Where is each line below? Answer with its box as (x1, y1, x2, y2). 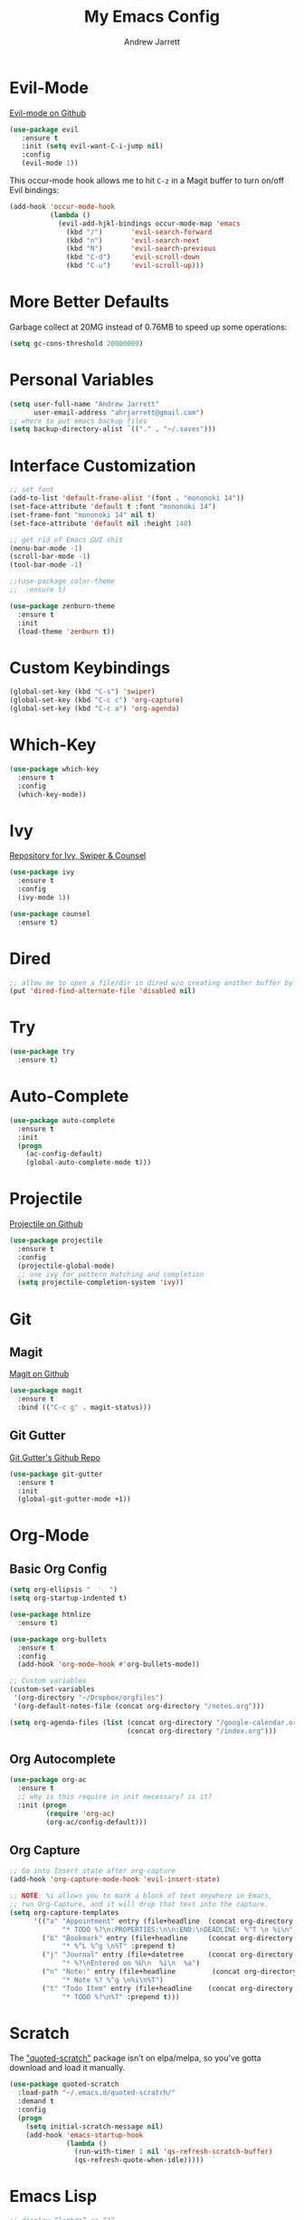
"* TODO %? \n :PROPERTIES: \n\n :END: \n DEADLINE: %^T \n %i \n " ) (62, 1925, 298, 1934)
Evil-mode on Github (9, 107, 86, 119)
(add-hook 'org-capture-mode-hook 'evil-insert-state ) (9, 1875, 221, 1884)
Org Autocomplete (9, 1751, 116, 1766)
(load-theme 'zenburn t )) (17, 627, 116, 636)
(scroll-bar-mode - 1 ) (9, 552, 91, 561)
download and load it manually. (9, 2062, 126, 2073)
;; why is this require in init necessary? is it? (17, 1793, 213, 1802)
